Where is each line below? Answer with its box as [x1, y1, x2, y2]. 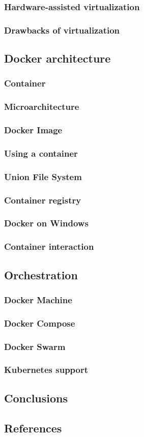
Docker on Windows [4, 217, 89, 229]
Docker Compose [4, 316, 75, 329]
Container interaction [4, 240, 94, 253]
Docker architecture [4, 50, 111, 66]
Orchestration [4, 267, 78, 282]
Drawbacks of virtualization [4, 23, 120, 36]
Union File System [4, 170, 82, 183]
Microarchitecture [4, 100, 79, 113]
